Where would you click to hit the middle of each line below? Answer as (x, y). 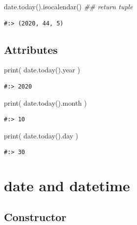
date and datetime (67, 186)
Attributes (31, 49)
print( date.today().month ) (46, 102)
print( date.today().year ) (42, 70)
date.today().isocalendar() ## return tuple (68, 6)
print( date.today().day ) (41, 135)
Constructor (35, 216)
